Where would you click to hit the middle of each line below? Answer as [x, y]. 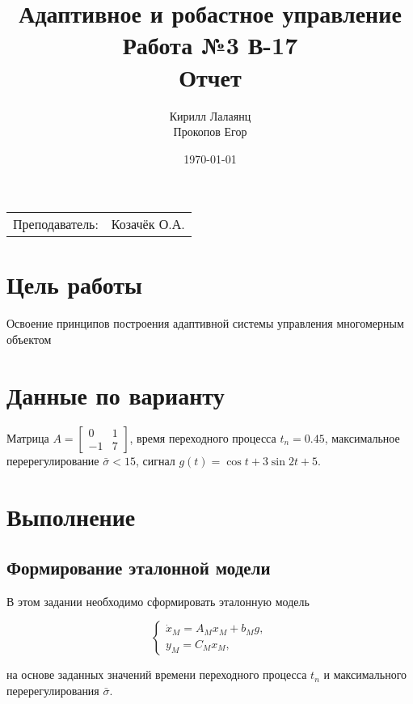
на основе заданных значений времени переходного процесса [157, 674]
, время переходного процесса [203, 437]
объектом [29, 339]
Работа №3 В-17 [210, 45]
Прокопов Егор [210, 131]
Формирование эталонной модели [139, 568]
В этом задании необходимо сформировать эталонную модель [158, 601]
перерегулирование [53, 460]
